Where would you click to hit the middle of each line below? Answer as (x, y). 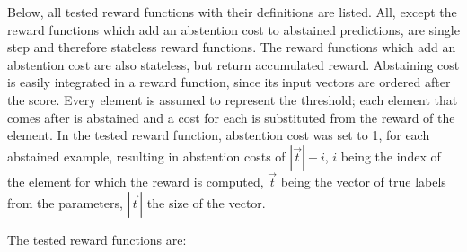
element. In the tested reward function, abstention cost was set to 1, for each (219, 135)
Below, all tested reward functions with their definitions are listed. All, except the (232, 12)
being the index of (391, 156)
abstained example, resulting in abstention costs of (146, 156)
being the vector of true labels (363, 181)
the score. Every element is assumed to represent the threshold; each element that (233, 99)
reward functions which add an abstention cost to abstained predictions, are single (233, 29)
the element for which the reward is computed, (136, 181)
